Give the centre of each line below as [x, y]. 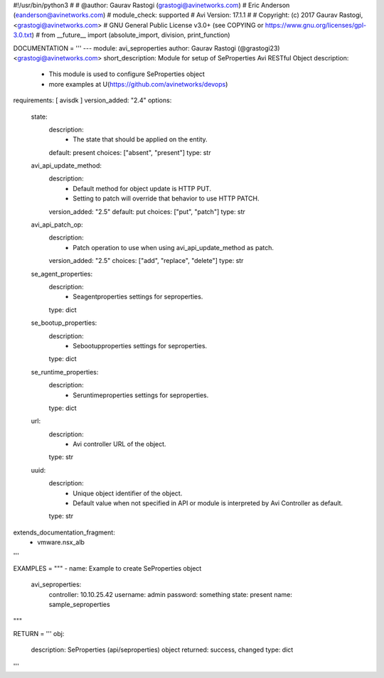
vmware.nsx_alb [61, 542]
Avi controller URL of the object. [119, 444]
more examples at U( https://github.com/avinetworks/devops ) [138, 84]
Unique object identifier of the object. [128, 493]
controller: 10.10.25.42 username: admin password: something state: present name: [171, 594]
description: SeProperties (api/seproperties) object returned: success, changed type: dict [162, 650]
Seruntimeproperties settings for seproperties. [141, 395]
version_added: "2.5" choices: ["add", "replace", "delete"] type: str [146, 261]
